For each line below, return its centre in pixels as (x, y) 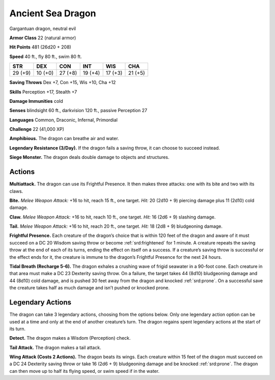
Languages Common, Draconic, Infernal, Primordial (64, 120)
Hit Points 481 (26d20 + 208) (40, 47)
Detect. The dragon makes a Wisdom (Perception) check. (70, 338)
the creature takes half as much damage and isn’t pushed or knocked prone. (90, 288)
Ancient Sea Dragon (53, 13)
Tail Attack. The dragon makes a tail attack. (55, 347)
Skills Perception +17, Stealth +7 (43, 92)
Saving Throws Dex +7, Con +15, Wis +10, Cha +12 (63, 83)
